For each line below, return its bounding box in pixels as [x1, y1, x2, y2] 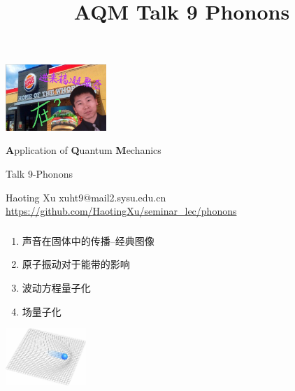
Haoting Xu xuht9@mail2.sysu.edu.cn [6, 190, 166, 204]
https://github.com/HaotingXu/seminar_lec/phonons [6, 204, 237, 218]
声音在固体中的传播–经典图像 [22, 233, 154, 248]
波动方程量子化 [22, 280, 91, 294]
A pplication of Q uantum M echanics [6, 143, 161, 157]
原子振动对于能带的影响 [22, 257, 130, 271]
